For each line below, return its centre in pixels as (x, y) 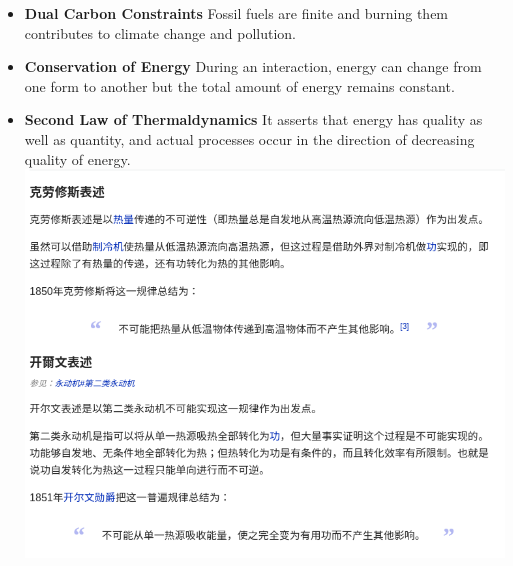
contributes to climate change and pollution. (160, 32)
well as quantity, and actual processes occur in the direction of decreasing (249, 138)
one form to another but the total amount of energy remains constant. (239, 85)
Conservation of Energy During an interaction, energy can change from (253, 66)
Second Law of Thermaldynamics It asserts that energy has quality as (253, 119)
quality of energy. (77, 158)
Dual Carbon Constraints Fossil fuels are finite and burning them (236, 13)
